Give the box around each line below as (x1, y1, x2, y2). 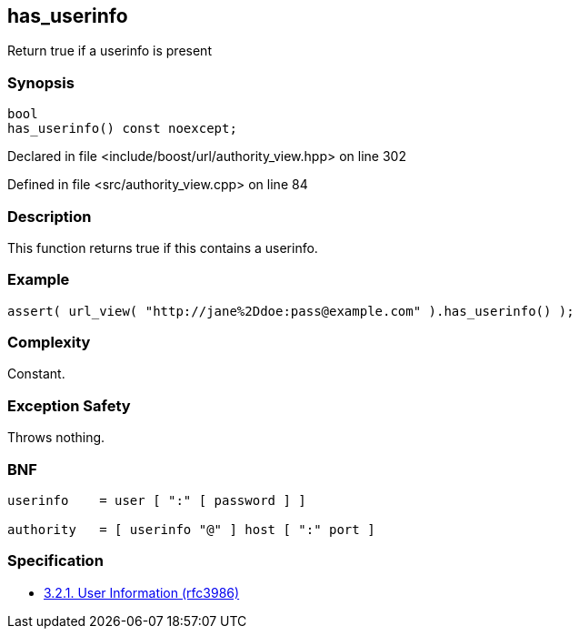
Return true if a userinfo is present (7, 43, 212, 59)
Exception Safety (7, 396, 131, 415)
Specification (7, 551, 104, 570)
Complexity (7, 333, 91, 352)
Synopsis (7, 73, 75, 92)
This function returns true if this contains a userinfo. (7, 239, 318, 256)
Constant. (7, 366, 65, 382)
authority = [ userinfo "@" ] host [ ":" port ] (7, 521, 375, 537)
